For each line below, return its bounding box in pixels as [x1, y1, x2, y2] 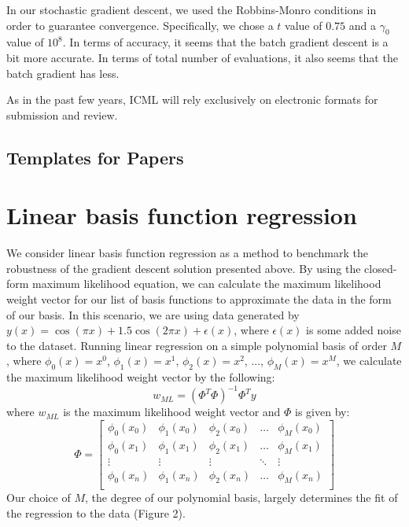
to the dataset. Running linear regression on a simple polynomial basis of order [6, 337, 387, 353]
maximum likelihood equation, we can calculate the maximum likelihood [32, 275, 381, 292]
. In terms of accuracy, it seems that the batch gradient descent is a [62, 34, 389, 50]
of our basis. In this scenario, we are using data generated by [6, 306, 300, 322]
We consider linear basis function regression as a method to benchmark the [6, 245, 368, 261]
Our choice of [6, 489, 71, 506]
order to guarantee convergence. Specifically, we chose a [6, 17, 274, 33]
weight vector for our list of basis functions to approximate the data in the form [6, 291, 392, 308]
